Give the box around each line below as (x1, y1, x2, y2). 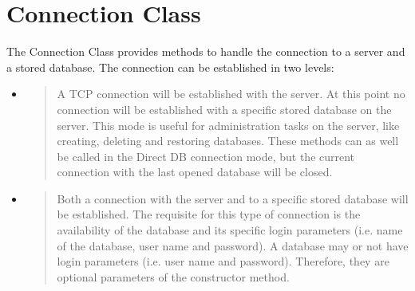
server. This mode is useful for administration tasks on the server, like (57, 116, 400, 133)
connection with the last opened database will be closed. (57, 163, 333, 180)
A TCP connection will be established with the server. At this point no (57, 85, 405, 102)
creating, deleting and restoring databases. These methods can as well (57, 132, 399, 149)
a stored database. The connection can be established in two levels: (6, 58, 334, 75)
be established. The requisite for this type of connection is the (57, 206, 361, 222)
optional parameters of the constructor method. (57, 268, 290, 285)
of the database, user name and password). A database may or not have (57, 237, 409, 254)
